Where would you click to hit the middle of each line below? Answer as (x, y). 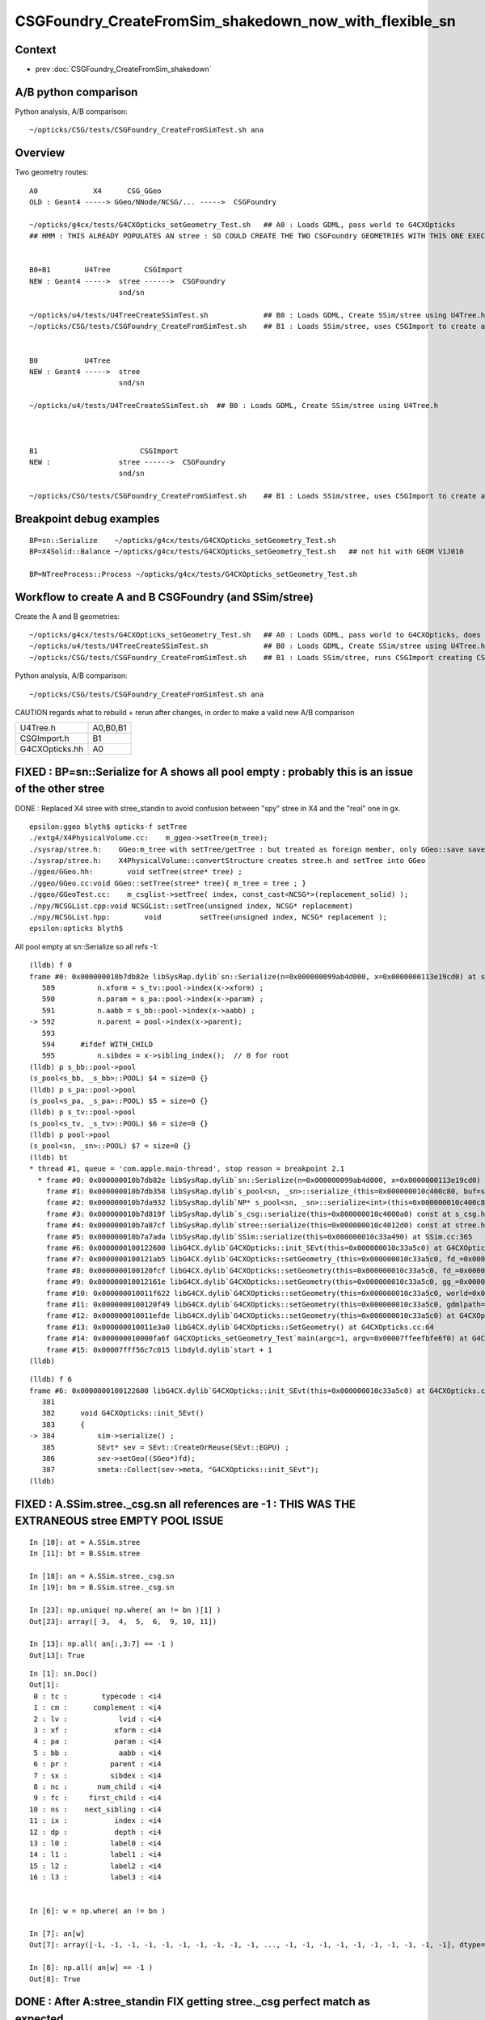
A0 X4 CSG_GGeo (95, 191)
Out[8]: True (55, 1979)
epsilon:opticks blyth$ (76, 928)
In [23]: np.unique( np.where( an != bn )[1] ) (125, 1610)
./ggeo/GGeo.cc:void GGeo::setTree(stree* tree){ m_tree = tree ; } (168, 883)
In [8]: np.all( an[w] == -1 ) (91, 1968)
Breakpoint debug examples (87, 519)
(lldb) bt (48, 1157)
